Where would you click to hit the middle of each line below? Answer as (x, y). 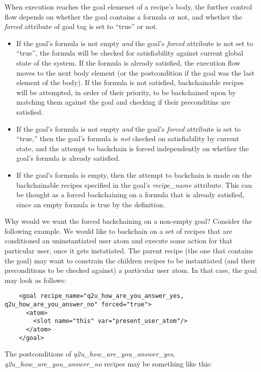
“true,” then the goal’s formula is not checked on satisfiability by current (128, 138)
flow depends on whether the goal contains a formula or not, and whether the (123, 16)
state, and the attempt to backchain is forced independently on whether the (133, 148)
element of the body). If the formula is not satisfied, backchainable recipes (130, 82)
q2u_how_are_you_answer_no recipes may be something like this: (108, 363)
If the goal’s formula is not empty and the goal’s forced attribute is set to (128, 128)
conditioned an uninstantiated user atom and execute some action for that (118, 241)
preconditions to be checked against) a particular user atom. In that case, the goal (131, 270)
